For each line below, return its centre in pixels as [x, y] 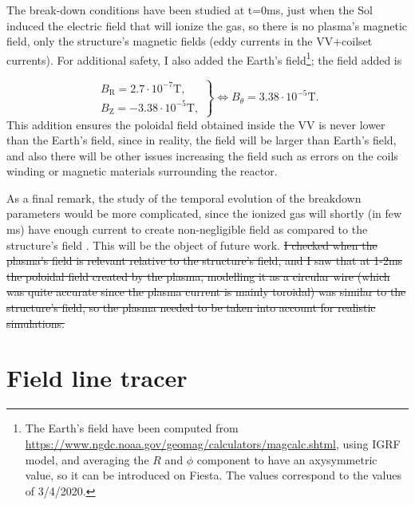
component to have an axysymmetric [287, 459]
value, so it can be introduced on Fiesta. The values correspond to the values [213, 475]
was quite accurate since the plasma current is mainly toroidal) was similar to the [206, 292]
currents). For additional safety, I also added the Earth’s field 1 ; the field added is [204, 58]
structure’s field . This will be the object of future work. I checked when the [192, 245]
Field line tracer [97, 378]
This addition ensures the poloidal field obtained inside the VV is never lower [196, 124]
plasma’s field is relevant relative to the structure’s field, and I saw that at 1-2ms [205, 260]
